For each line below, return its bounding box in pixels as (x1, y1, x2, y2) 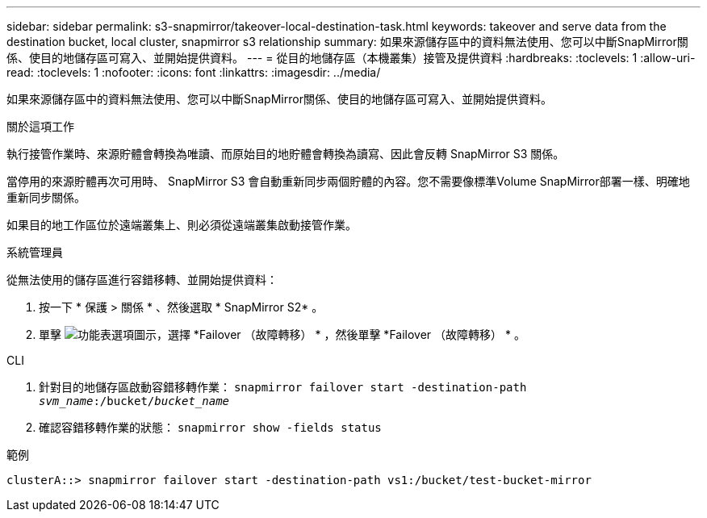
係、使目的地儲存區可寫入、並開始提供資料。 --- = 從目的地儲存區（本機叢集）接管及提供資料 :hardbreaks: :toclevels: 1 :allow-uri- (6, 51, 696, 65)
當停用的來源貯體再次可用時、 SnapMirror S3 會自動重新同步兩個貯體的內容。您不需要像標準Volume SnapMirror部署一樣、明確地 (6, 174, 690, 188)
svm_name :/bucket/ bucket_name (39, 395, 230, 407)
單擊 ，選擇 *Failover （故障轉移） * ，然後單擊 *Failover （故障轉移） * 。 (39, 328, 525, 341)
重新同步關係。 (6, 190, 86, 204)
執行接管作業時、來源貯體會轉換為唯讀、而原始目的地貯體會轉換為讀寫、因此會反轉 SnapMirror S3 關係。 (6, 147, 565, 161)
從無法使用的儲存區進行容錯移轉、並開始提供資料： (6, 273, 278, 286)
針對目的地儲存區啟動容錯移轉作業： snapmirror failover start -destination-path (39, 380, 527, 394)
